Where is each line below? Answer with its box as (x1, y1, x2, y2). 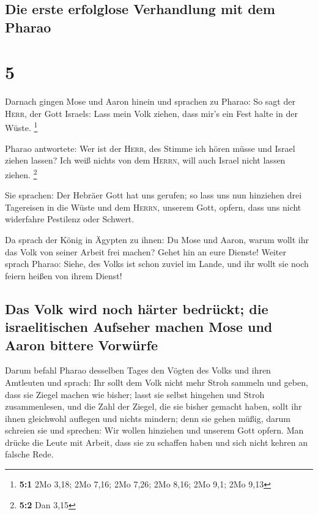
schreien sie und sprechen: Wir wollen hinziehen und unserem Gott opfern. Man (5, 424, 304, 437)
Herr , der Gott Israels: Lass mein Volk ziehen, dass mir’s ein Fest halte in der (5, 107, 298, 119)
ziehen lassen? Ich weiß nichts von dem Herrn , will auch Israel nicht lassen (5, 154, 286, 167)
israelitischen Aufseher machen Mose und (5, 317, 273, 336)
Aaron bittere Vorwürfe (5, 335, 158, 354)
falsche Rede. (5, 448, 54, 460)
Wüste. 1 (5, 119, 38, 134)
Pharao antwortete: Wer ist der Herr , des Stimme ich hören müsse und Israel (5, 141, 295, 154)
